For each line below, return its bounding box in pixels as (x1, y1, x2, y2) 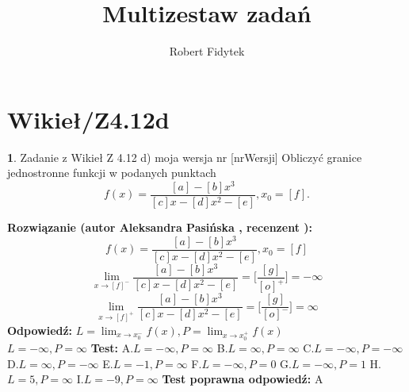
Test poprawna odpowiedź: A (162, 371, 323, 387)
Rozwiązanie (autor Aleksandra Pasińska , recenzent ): (7, 218, 312, 235)
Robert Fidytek (169, 43, 245, 60)
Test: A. (90, 340, 134, 356)
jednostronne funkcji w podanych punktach (7, 164, 216, 181)
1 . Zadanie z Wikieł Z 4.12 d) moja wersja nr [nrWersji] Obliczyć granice (7, 148, 362, 165)
